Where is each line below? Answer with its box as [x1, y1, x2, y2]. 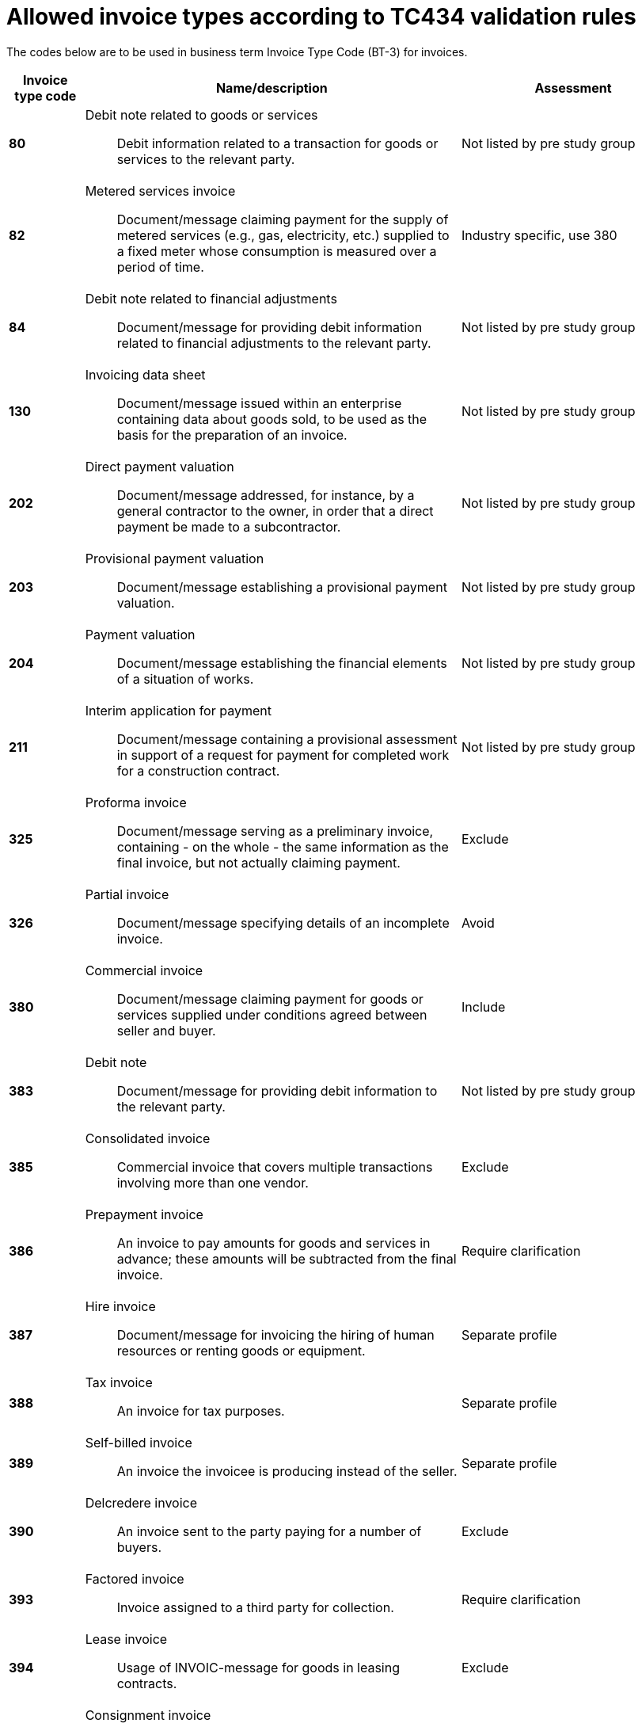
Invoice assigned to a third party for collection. [116, 1599, 394, 1615]
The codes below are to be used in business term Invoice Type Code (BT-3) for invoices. [6, 44, 468, 59]
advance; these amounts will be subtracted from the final [116, 1250, 457, 1267]
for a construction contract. [116, 762, 280, 779]
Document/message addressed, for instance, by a [116, 486, 415, 503]
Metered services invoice [85, 182, 236, 199]
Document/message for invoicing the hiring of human [116, 1326, 435, 1343]
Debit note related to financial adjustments [85, 290, 337, 307]
